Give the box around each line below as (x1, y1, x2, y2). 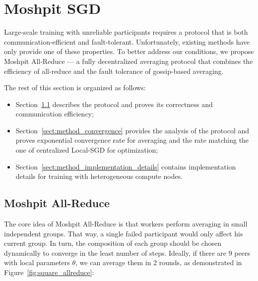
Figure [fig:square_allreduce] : (4, 267, 94, 278)
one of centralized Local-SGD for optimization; (15, 145, 158, 155)
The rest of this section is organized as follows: (4, 82, 146, 93)
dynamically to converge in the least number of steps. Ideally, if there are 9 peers (4, 247, 250, 258)
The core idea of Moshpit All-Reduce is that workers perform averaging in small (4, 219, 248, 229)
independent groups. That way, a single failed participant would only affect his (4, 228, 243, 238)
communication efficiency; (15, 109, 94, 119)
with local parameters (4, 257, 70, 268)
